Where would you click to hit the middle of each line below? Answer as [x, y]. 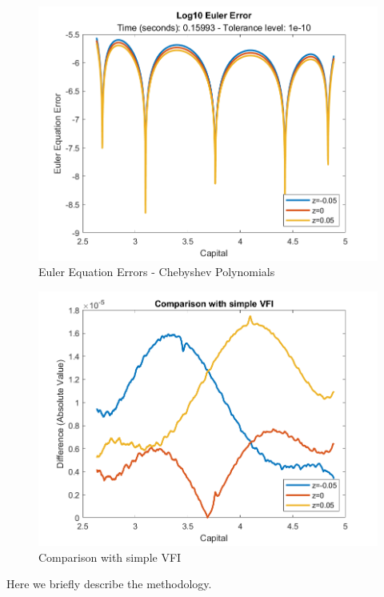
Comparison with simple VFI [110, 557]
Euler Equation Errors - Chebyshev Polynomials [157, 272]
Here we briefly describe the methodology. [109, 584]
